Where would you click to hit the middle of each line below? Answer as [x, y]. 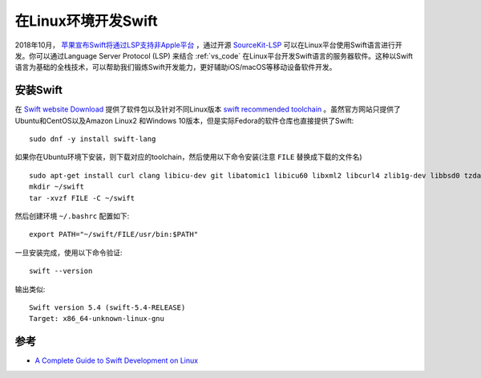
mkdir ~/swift [57, 187]
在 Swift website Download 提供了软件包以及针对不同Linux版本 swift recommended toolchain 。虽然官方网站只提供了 [208, 109]
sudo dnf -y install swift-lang [93, 139]
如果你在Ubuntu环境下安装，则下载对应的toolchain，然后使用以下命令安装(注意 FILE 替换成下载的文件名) [188, 157]
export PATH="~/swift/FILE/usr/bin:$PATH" [114, 234]
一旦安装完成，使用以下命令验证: [69, 252]
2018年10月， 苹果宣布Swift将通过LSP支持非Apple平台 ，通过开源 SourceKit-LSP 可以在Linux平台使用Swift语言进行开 [208, 45]
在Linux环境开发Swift [86, 21]
